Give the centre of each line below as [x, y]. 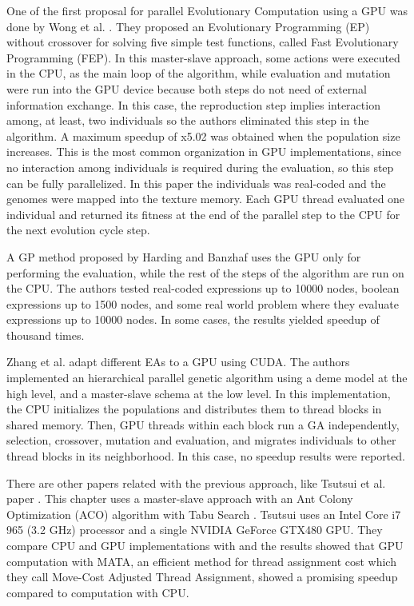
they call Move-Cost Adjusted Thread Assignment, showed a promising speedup [202, 577]
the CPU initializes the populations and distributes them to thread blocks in [194, 409]
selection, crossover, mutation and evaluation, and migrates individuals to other [201, 440]
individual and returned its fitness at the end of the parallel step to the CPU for [203, 214]
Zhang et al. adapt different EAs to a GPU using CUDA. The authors [178, 362]
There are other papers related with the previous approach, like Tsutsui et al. [196, 482]
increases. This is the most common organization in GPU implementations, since [204, 151]
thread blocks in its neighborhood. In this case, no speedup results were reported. [206, 456]
